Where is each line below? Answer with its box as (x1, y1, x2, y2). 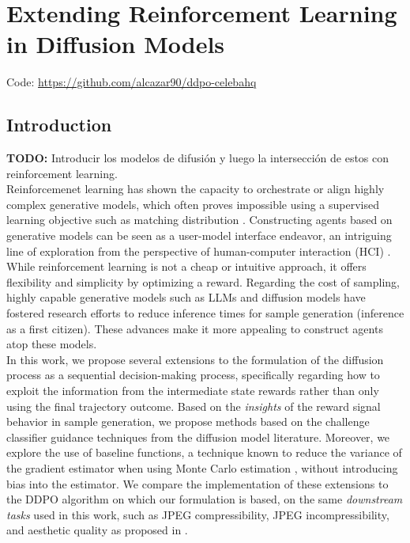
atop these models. (6, 336, 97, 352)
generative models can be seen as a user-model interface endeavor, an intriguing (6, 227, 392, 244)
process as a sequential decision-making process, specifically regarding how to (6, 366, 380, 383)
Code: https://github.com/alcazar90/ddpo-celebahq (6, 74, 257, 90)
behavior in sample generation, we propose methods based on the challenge (6, 413, 370, 430)
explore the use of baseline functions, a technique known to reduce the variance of (6, 444, 402, 461)
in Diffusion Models (6, 28, 225, 60)
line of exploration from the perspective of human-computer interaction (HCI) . (6, 242, 391, 259)
